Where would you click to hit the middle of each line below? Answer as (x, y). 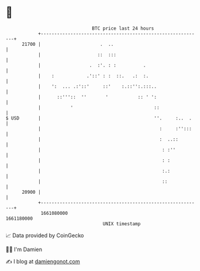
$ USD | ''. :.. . (99, 118)
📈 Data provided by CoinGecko (45, 235)
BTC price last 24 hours (123, 28)
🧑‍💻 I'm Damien (24, 249)
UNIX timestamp (122, 224)
